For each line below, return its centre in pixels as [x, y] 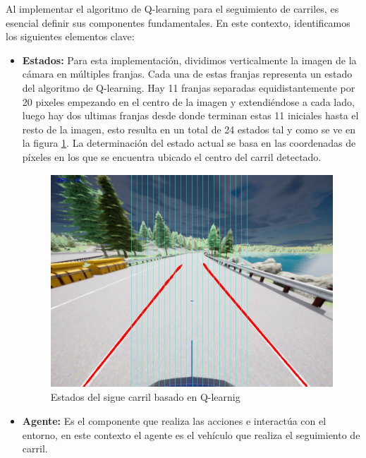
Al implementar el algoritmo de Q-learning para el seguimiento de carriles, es [172, 8]
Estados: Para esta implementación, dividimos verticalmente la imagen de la [189, 60]
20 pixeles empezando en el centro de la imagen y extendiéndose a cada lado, [188, 101]
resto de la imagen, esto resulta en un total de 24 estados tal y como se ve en [189, 129]
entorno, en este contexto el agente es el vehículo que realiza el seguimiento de [191, 434]
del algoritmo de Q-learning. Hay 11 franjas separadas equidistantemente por [189, 87]
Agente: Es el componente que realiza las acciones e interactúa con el [174, 421]
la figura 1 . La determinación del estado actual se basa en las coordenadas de [189, 143]
